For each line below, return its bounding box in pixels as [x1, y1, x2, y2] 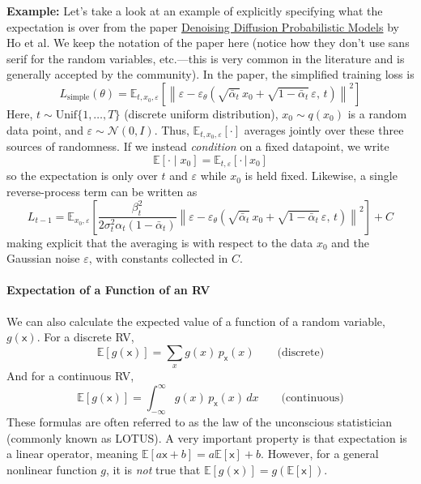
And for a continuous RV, [6, 367, 134, 384]
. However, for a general [261, 445, 379, 462]
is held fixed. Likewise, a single [245, 167, 398, 184]
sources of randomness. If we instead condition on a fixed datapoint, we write [6, 138, 389, 155]
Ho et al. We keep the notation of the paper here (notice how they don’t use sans [6, 34, 410, 51]
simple [67, 93, 90, 102]
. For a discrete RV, [36, 328, 134, 345]
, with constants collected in [88, 250, 228, 267]
